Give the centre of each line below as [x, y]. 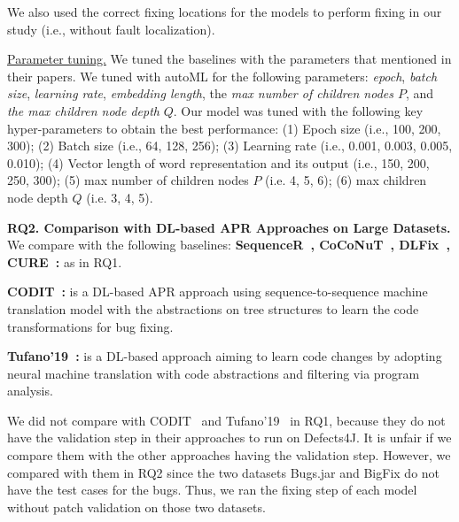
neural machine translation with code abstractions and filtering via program [214, 373]
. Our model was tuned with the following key [298, 110]
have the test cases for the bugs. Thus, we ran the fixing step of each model [212, 490]
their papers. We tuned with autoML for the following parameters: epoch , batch [222, 76]
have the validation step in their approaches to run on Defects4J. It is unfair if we [229, 438]
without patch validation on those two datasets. [136, 507]
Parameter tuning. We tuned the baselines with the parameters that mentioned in [229, 59]
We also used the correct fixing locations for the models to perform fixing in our [225, 12]
